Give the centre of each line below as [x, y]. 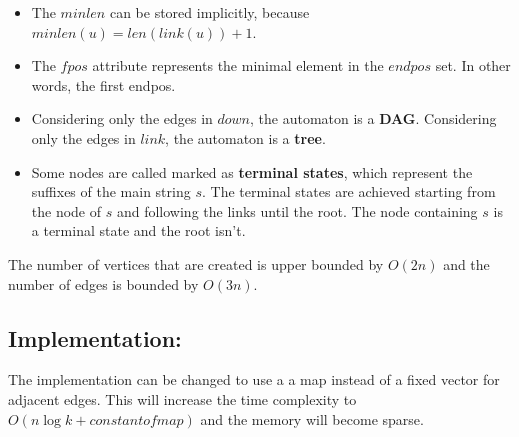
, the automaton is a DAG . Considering [373, 118]
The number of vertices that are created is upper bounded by [196, 263]
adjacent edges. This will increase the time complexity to [182, 398]
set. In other [473, 65]
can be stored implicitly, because [209, 12]
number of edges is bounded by [103, 283]
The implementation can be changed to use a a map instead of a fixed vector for [254, 379]
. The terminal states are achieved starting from [348, 191]
